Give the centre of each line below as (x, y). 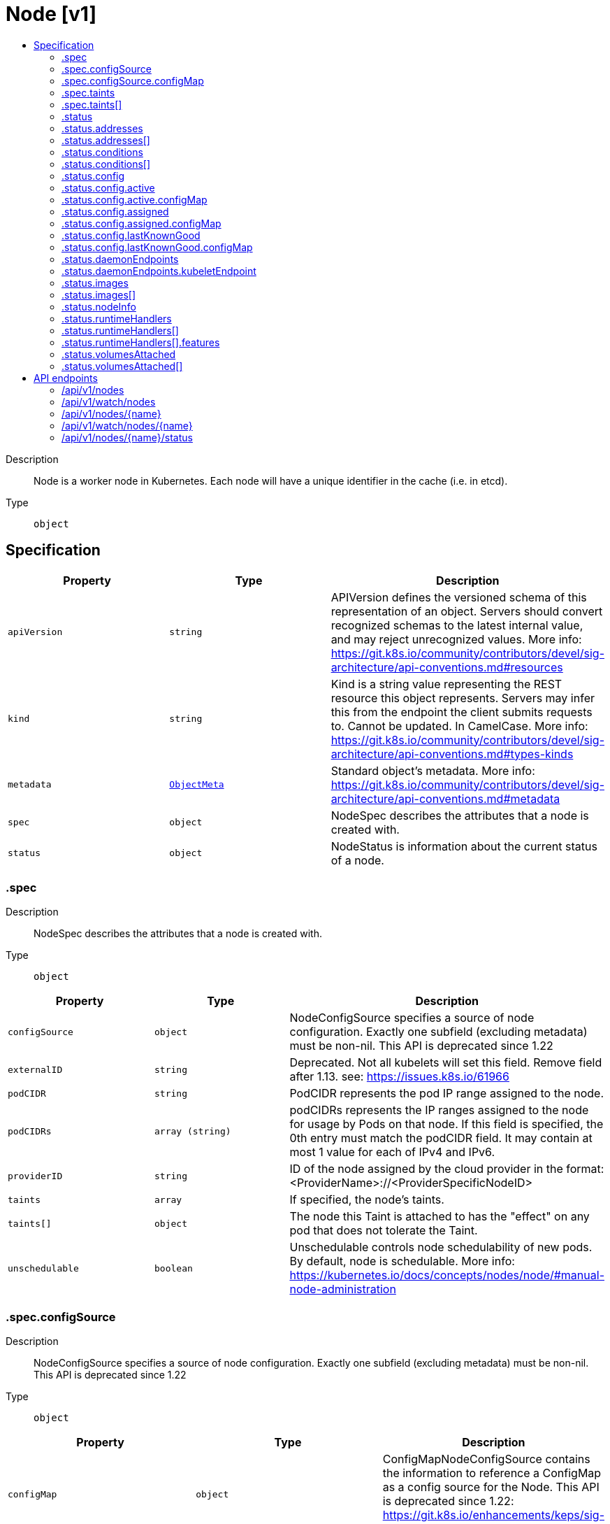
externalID (35, 1069)
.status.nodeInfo (99, 306)
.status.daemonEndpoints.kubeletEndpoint (159, 271)
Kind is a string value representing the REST (446, 684)
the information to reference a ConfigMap (492, 1473)
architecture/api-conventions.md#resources (447, 667)
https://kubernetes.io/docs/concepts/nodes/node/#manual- (447, 1275)
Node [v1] (51, 14)
